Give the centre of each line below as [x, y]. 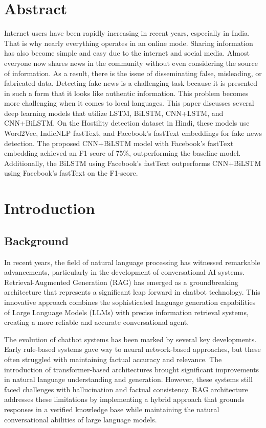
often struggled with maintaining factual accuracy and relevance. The [113, 359]
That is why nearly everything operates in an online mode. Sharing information [129, 43]
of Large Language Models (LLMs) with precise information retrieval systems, [126, 312]
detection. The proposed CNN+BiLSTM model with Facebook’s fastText [119, 143]
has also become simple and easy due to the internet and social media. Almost [127, 53]
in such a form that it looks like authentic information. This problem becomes [126, 93]
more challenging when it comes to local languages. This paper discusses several [129, 103]
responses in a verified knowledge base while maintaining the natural [112, 409]
